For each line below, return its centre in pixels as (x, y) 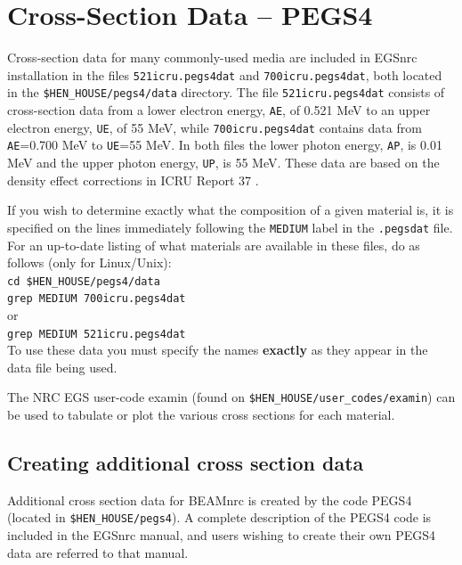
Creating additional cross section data (186, 463)
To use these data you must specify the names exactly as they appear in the (218, 350)
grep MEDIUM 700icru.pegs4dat (97, 299)
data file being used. (62, 367)
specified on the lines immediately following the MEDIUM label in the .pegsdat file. (230, 227)
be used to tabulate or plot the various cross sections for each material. (201, 415)
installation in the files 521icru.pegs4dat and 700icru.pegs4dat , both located (225, 74)
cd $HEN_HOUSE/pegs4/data (84, 281)
